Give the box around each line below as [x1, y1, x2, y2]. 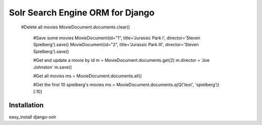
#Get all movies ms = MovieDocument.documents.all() [33, 73, 142, 79]
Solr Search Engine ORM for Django [9, 7, 155, 18]
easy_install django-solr [9, 114, 57, 120]
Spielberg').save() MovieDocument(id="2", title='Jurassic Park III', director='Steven [33, 42, 199, 48]
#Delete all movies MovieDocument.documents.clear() [21, 24, 131, 30]
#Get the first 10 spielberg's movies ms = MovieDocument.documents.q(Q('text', [33, 82, 194, 88]
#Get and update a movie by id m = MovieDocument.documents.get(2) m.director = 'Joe [33, 57, 210, 63]
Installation [9, 101, 44, 110]
